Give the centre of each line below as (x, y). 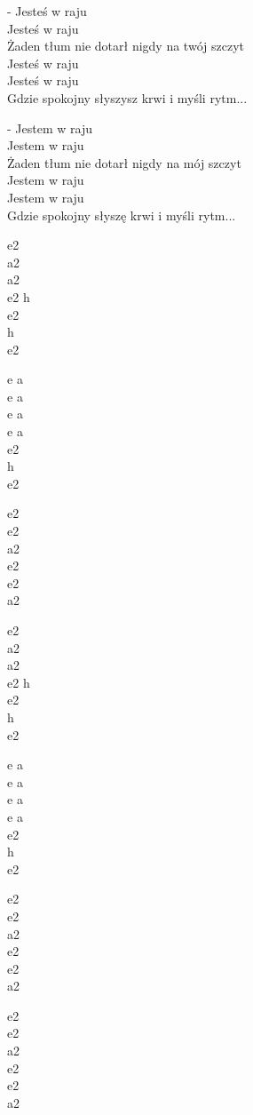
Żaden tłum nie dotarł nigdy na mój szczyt (124, 162)
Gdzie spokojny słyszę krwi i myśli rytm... (122, 215)
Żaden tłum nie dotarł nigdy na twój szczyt (126, 46)
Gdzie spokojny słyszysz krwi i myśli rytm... (127, 97)
